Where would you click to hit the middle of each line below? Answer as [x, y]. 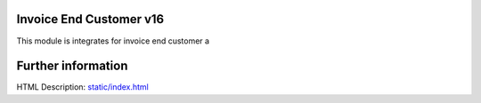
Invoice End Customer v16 [90, 19]
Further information [72, 66]
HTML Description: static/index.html [82, 87]
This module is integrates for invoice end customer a [113, 41]
